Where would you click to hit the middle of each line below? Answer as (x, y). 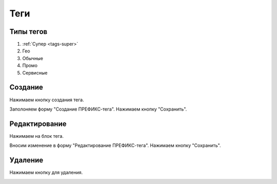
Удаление (26, 160)
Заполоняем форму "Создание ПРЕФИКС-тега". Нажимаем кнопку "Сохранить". (98, 109)
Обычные (33, 58)
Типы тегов (28, 32)
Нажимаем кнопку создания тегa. (47, 100)
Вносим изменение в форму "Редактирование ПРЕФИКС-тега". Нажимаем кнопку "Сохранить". (115, 145)
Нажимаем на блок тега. (37, 136)
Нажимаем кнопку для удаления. (46, 173)
